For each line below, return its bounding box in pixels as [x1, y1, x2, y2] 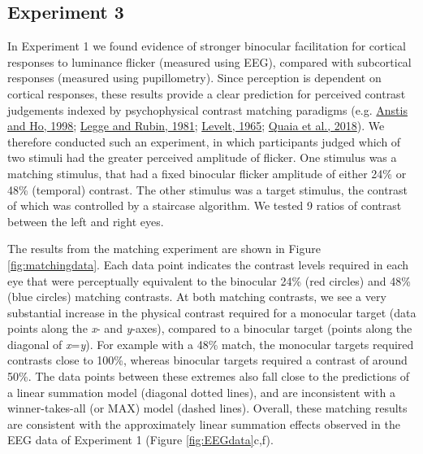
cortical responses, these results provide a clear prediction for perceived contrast [7, 85, 406, 102]
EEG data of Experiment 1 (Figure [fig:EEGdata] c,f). [7, 431, 274, 448]
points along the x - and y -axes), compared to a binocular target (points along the [7, 320, 412, 337]
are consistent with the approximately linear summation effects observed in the [7, 415, 400, 432]
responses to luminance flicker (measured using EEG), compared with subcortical [7, 53, 412, 70]
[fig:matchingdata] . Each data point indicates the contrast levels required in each [7, 255, 409, 273]
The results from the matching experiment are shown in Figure [7, 240, 321, 257]
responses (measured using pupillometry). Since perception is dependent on [7, 69, 382, 86]
